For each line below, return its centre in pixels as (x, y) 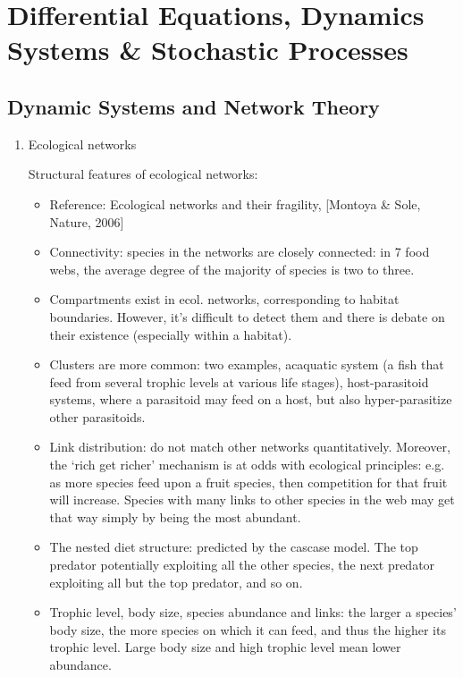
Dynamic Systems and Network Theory (194, 106)
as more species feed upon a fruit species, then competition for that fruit (248, 482)
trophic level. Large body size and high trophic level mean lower (225, 647)
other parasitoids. (97, 416)
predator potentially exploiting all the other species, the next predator (242, 565)
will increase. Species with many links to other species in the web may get (252, 499)
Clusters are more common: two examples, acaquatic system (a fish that (247, 364)
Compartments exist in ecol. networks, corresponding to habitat (224, 299)
